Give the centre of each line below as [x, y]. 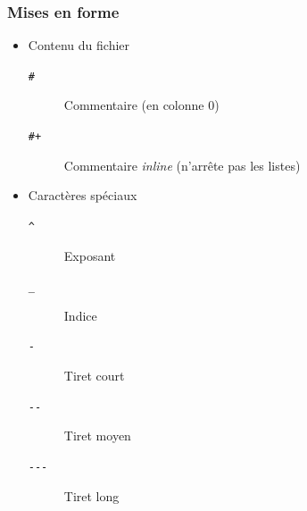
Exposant [90, 255]
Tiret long [91, 495]
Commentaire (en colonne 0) [141, 105]
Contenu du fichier [79, 45]
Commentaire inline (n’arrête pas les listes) [182, 165]
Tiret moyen [97, 436]
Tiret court [94, 376]
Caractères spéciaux [83, 195]
